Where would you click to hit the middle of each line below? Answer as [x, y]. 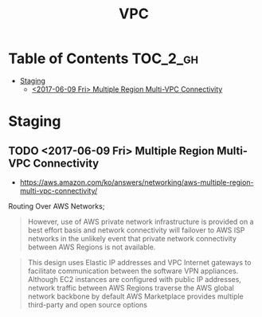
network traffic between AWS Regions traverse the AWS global [131, 288]
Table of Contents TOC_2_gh [104, 59]
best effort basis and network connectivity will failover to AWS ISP [136, 230]
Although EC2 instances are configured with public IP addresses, [134, 279]
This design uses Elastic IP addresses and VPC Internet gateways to [139, 262]
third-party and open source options [87, 304]
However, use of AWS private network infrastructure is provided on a [141, 221]
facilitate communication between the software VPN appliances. [133, 271]
